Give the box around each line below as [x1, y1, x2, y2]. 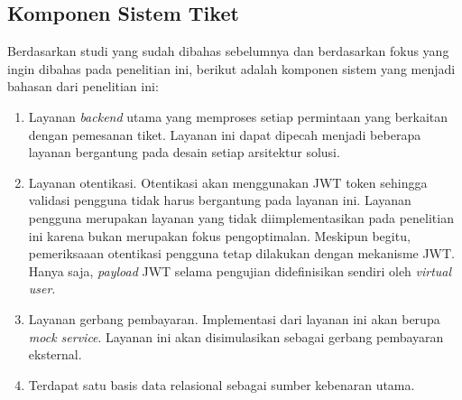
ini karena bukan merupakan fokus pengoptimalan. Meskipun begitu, [28, 226, 411, 245]
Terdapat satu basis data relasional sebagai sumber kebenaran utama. [28, 375, 415, 394]
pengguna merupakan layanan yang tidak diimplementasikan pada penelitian [28, 208, 454, 227]
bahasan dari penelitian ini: [7, 77, 159, 96]
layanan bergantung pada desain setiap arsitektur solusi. [28, 143, 340, 162]
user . [28, 279, 56, 298]
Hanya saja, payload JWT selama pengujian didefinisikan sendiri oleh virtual [28, 261, 452, 280]
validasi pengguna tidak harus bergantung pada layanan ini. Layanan [28, 191, 411, 209]
